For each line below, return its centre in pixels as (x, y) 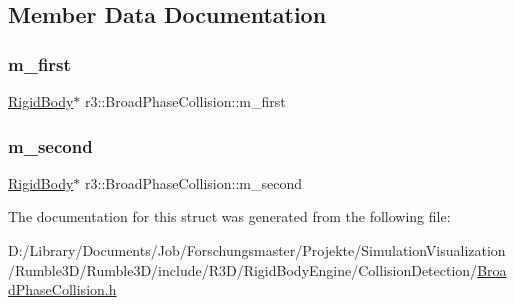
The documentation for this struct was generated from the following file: (229, 216)
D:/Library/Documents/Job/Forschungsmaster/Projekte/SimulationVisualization (257, 250)
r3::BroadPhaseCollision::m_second (193, 182)
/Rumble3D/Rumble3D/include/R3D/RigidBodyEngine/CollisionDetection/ (243, 269)
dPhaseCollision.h (62, 289)
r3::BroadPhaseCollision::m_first (185, 101)
